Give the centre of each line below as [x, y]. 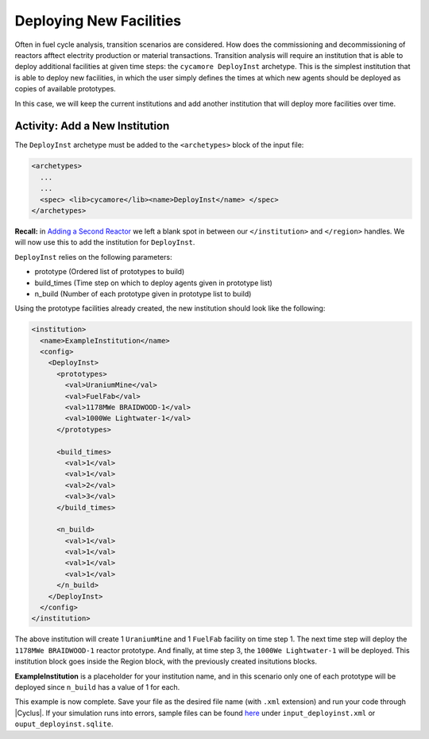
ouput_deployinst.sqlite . [64, 724]
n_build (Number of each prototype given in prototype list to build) [143, 293]
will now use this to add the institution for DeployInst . [105, 242]
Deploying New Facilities [98, 21]
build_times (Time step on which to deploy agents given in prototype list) [154, 283]
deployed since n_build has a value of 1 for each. [97, 687]
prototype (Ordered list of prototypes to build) [110, 272]
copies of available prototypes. [66, 89]
